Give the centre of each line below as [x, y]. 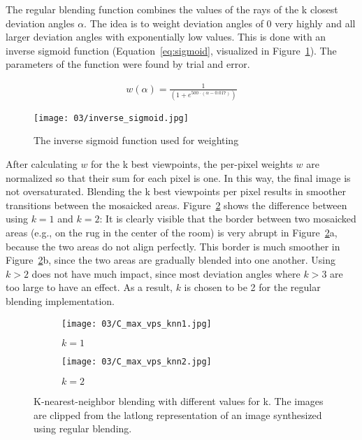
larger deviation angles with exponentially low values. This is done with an [166, 37]
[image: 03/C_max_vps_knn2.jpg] [137, 362]
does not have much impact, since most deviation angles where [166, 273]
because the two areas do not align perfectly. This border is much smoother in [173, 246]
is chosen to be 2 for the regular [252, 287]
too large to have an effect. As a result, [89, 287]
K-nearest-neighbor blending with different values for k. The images [179, 400]
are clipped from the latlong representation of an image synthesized [178, 414]
